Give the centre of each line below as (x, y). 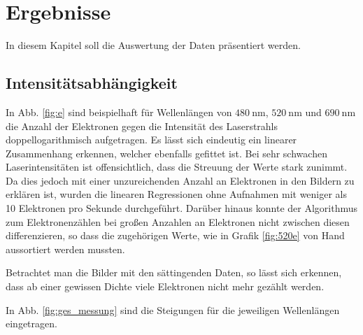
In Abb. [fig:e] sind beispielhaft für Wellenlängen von (119, 112)
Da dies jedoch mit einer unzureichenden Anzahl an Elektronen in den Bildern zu (180, 180)
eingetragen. (31, 323)
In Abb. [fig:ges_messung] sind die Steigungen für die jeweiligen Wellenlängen (173, 309)
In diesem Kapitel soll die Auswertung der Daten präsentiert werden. (153, 45)
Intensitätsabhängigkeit (92, 83)
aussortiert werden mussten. (65, 249)
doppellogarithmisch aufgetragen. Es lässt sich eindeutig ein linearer (151, 140)
